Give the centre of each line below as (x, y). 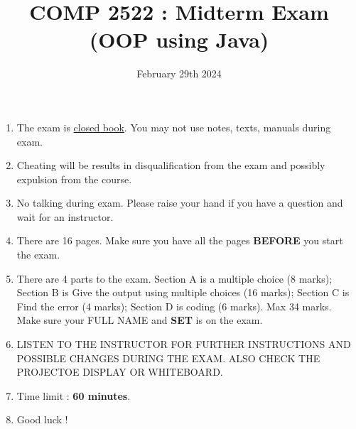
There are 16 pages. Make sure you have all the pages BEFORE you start (180, 240)
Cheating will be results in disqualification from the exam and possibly (171, 165)
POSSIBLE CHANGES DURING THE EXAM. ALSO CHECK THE (168, 358)
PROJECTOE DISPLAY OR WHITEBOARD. (120, 372)
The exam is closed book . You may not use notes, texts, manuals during (174, 127)
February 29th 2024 (179, 74)
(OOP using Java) (179, 39)
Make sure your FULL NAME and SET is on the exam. (140, 320)
